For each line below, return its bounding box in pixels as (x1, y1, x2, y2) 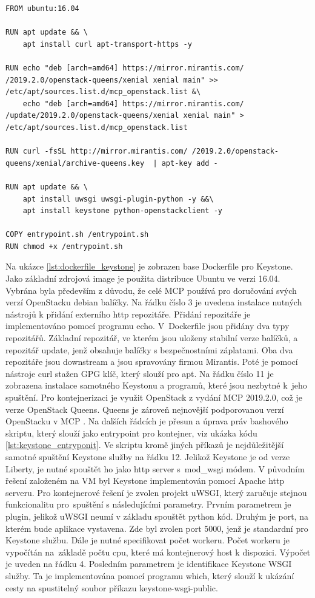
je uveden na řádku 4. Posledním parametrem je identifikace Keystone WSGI (5, 557, 292, 570)
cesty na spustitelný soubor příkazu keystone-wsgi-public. (5, 581, 218, 594)
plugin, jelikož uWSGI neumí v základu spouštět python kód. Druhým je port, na (5, 509, 308, 522)
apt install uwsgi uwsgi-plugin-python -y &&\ (22, 194, 214, 203)
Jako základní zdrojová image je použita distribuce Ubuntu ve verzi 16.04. (5, 272, 280, 285)
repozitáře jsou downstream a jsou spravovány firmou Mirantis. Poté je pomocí (5, 355, 298, 368)
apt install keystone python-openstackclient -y (22, 206, 222, 216)
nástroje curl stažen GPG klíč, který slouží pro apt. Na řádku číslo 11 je (5, 367, 274, 379)
